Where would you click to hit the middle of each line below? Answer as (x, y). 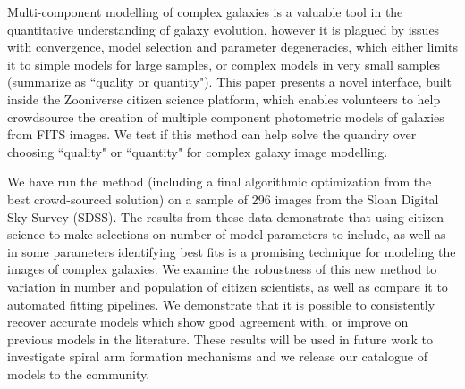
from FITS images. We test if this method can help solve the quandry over (212, 134)
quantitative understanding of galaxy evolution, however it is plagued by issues (224, 29)
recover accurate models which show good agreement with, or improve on (208, 322)
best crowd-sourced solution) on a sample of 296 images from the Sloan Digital (223, 199)
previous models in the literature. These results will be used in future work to (220, 339)
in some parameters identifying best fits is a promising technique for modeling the (232, 251)
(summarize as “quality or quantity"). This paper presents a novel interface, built (229, 82)
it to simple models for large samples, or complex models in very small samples (224, 64)
